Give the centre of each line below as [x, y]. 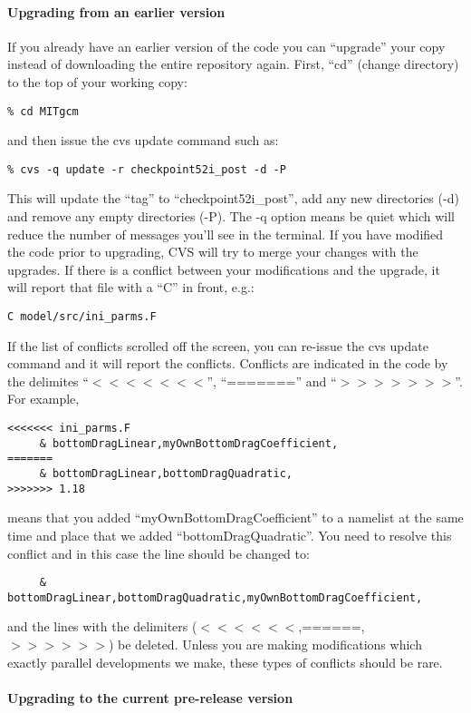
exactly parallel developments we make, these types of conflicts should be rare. [225, 662]
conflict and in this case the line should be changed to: [159, 553]
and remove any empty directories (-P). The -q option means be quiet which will [231, 216]
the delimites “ [48, 381]
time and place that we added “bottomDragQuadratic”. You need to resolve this [230, 535]
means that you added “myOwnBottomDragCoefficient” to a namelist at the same [235, 518]
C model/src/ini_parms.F [82, 317]
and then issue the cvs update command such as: [143, 140]
